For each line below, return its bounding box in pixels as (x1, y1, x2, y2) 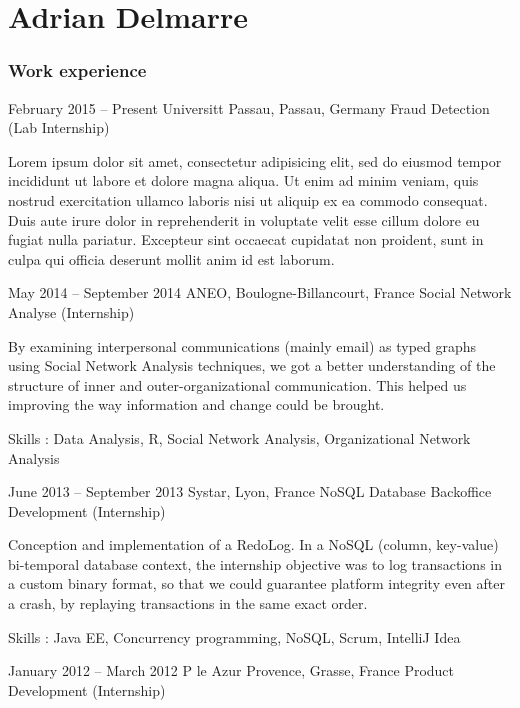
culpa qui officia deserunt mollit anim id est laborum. (8, 248, 335, 269)
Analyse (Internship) (8, 301, 135, 322)
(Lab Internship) (8, 117, 110, 138)
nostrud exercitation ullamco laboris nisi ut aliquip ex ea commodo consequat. (8, 189, 488, 210)
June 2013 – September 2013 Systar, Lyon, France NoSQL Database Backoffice (8, 481, 492, 502)
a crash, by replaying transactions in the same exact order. (8, 593, 368, 614)
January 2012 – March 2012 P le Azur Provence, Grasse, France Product (8, 660, 455, 681)
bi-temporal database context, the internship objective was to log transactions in (8, 553, 503, 574)
